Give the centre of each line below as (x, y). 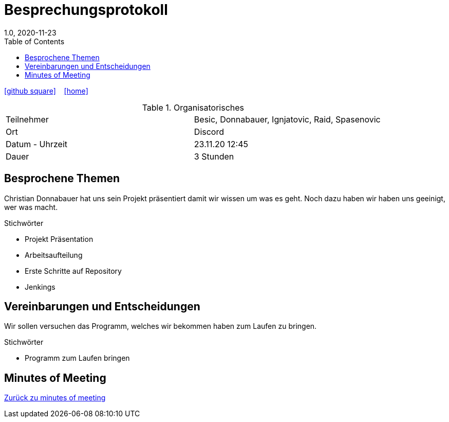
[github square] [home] (46, 91)
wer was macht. (31, 207)
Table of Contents (34, 41)
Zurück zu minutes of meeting (55, 398)
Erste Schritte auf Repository (73, 271)
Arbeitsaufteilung (54, 255)
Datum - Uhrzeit (37, 144)
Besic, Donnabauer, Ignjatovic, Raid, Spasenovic (287, 119)
